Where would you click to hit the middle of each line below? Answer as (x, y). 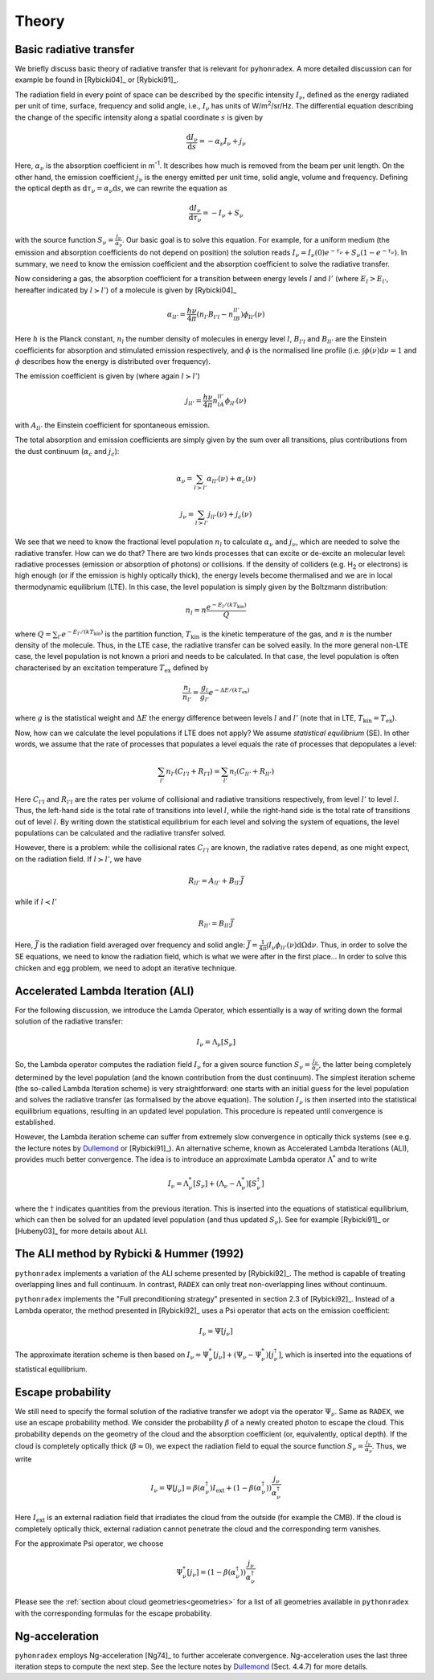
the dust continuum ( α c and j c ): (67, 452)
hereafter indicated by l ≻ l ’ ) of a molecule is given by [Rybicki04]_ (126, 290)
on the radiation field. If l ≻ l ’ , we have (78, 859)
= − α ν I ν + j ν (223, 142)
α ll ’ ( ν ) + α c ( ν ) (231, 480)
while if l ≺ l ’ (36, 902)
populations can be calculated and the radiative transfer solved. (121, 833)
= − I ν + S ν (223, 215)
